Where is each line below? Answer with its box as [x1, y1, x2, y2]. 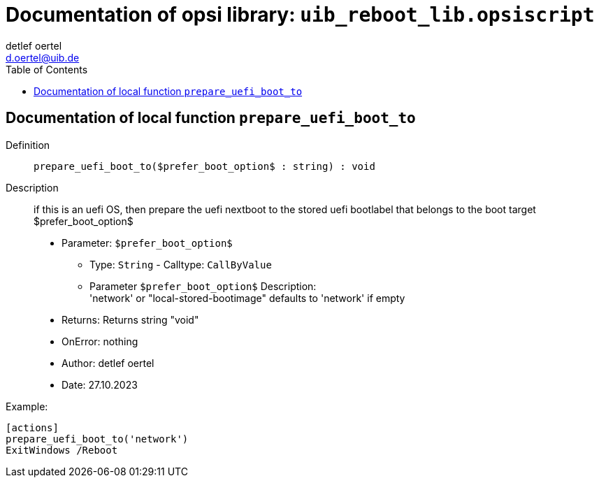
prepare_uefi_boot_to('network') [6, 433, 189, 445]
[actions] [6, 421, 59, 433]
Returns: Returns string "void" [62, 313, 199, 326]
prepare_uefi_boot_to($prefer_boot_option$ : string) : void [34, 160, 375, 172]
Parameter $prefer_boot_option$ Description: [89, 280, 317, 292]
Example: [6, 400, 48, 412]
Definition [6, 138, 50, 151]
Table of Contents [6, 63, 88, 75]
